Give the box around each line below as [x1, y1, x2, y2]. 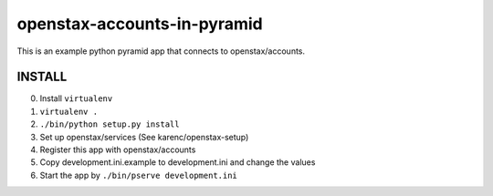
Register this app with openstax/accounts [39, 144, 196, 155]
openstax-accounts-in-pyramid [16, 14, 264, 34]
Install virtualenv [39, 93, 113, 104]
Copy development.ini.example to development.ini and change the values [39, 157, 316, 168]
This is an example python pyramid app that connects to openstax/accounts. [16, 46, 306, 57]
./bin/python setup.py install [39, 119, 180, 129]
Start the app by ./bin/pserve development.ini [39, 170, 237, 181]
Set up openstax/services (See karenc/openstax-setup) [39, 131, 249, 142]
